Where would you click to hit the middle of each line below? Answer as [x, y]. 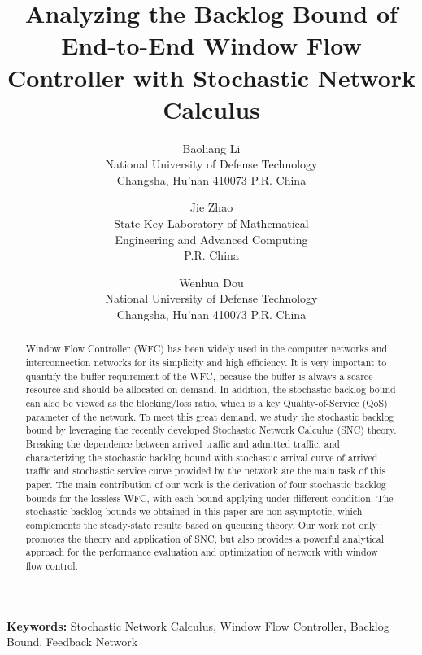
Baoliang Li [211, 148]
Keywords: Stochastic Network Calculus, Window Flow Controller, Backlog [198, 625]
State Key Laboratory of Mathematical [211, 223]
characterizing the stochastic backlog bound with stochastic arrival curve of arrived [202, 457]
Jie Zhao [211, 207]
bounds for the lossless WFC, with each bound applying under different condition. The [209, 498]
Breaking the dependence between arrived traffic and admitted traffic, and [183, 444]
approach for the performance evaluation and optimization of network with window [202, 552]
